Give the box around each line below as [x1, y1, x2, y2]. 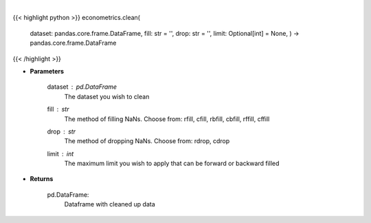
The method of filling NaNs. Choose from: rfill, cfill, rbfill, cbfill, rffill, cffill [64, 114, 270, 123]
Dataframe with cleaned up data [64, 200, 156, 209]
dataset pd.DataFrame [47, 83, 117, 91]
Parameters [30, 67, 65, 75]
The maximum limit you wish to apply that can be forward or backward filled [64, 159, 280, 168]
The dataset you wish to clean [64, 92, 150, 100]
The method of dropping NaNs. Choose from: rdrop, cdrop [64, 137, 230, 145]
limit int [47, 149, 74, 158]
